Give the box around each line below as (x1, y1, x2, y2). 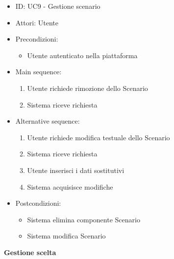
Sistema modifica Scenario (27, 231, 106, 241)
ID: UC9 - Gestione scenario (15, 1, 100, 11)
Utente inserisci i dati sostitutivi (27, 165, 124, 175)
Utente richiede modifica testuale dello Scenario (27, 132, 170, 142)
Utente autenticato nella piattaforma (27, 50, 138, 60)
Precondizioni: (15, 34, 58, 44)
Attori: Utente (15, 17, 58, 27)
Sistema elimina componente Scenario (27, 214, 140, 224)
